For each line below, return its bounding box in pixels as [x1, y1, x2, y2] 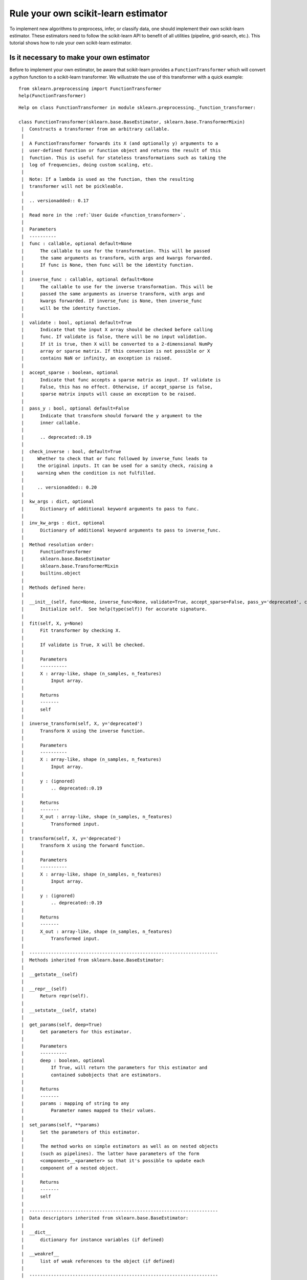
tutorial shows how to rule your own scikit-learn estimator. [9, 40, 132, 46]
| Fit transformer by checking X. [21, 628, 121, 633]
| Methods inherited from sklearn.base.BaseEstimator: [21, 957, 165, 963]
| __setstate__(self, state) [21, 1008, 97, 1013]
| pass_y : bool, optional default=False [21, 406, 129, 412]
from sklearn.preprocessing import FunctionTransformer [18, 86, 162, 92]
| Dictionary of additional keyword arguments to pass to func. [21, 506, 200, 511]
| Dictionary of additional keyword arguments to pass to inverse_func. [21, 527, 221, 533]
